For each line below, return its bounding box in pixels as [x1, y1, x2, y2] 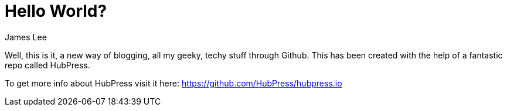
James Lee [5, 32, 47, 42]
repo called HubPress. [5, 60, 90, 70]
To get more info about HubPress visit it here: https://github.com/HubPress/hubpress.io [5, 78, 342, 88]
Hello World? [5, 1, 107, 21]
